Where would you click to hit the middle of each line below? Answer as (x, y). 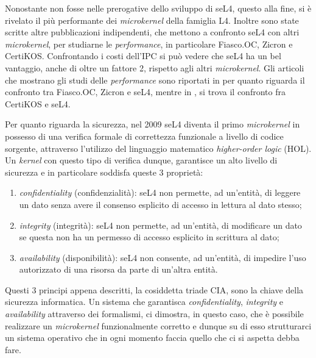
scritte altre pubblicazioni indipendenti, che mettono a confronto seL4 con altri (152, 32)
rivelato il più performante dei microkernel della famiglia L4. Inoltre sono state (152, 20)
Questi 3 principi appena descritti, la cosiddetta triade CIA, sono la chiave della (154, 289)
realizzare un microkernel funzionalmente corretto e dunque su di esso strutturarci (158, 325)
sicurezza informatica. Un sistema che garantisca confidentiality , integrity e (144, 302)
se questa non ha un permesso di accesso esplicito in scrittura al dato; (149, 237)
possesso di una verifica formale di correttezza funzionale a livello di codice (144, 136)
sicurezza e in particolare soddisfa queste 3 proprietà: (104, 172)
